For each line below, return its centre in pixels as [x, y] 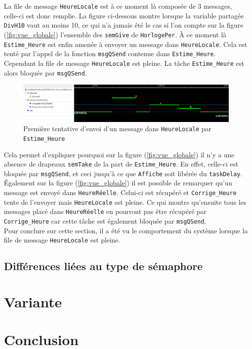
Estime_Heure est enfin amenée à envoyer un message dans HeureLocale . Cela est [126, 44]
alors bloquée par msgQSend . [46, 72]
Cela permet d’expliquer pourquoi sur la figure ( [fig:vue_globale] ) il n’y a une [119, 154]
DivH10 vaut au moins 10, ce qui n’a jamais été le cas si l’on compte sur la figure [124, 25]
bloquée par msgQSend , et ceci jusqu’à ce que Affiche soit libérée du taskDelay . [123, 173]
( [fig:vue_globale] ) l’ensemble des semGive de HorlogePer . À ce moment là [115, 34]
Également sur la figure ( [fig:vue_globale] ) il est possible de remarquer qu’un [118, 183]
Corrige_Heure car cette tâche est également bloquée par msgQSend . [105, 220]
